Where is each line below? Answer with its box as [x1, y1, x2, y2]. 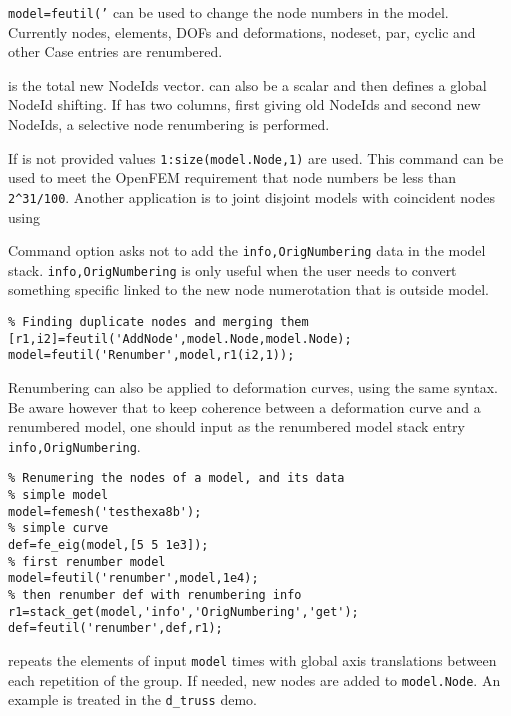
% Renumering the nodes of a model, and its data [8, 471, 345, 486]
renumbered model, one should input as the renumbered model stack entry [8, 416, 465, 437]
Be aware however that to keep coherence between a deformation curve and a [8, 396, 481, 417]
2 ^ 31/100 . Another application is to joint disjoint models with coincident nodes [8, 186, 496, 207]
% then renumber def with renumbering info [8, 588, 302, 603]
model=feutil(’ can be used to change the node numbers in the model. [8, 2, 449, 22]
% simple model [8, 488, 109, 503]
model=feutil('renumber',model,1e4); [8, 571, 259, 586]
